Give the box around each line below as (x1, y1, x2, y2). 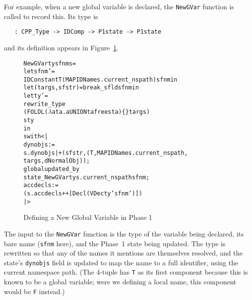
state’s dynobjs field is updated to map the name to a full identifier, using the (4, 257, 238, 267)
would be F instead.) (4, 286, 65, 296)
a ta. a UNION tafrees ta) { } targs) (52, 108, 150, 116)
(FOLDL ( (23, 108, 48, 116)
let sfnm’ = (23, 68, 55, 75)
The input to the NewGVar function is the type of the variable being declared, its (4, 228, 244, 238)
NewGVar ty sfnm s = (23, 60, 76, 67)
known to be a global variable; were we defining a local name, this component (4, 277, 236, 287)
